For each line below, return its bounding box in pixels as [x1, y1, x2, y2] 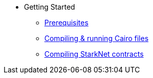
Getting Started [24, 3, 75, 11]
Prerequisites [44, 18, 89, 27]
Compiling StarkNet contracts [44, 50, 144, 58]
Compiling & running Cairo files [44, 34, 149, 43]
